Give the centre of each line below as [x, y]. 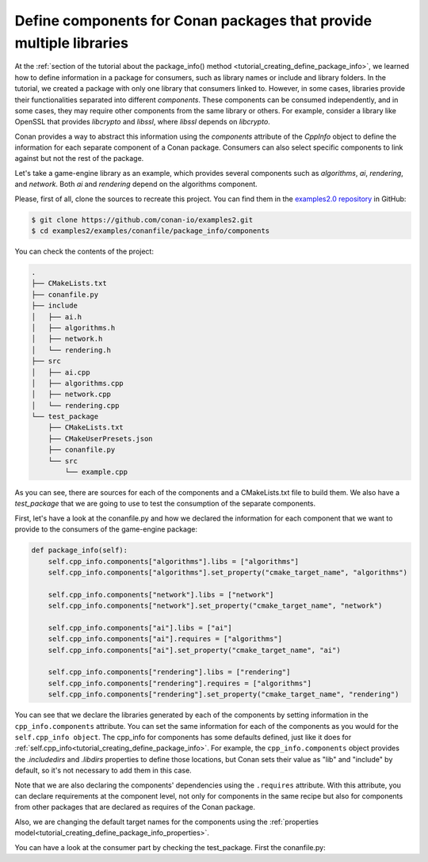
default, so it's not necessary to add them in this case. [103, 770]
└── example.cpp [96, 472]
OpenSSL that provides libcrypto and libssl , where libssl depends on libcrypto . [143, 122]
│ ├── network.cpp [71, 395]
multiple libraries [71, 43]
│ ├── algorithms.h [73, 328]
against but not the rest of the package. [79, 158]
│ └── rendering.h [71, 350]
